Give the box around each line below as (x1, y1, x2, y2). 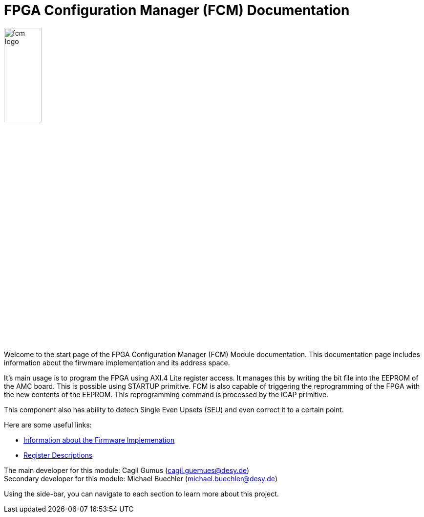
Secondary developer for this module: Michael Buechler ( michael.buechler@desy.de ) (4, 474, 277, 483)
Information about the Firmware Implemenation (23, 436, 175, 445)
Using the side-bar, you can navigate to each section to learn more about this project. (4, 490, 279, 498)
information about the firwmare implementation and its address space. (4, 359, 230, 367)
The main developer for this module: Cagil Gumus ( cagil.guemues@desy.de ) (4, 466, 250, 475)
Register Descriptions (23, 451, 93, 460)
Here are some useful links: (4, 421, 92, 429)
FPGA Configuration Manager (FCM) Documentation (4, 2, 350, 19)
